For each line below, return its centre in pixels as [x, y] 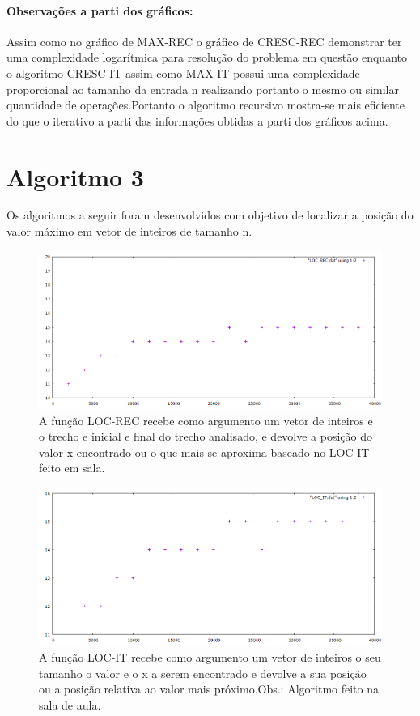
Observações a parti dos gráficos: [100, 10]
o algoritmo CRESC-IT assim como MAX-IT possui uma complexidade [183, 72]
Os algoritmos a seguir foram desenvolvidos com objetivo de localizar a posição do [210, 215]
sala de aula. [70, 704]
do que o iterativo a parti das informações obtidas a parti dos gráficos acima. [197, 120]
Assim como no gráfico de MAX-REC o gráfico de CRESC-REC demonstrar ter [204, 41]
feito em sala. [72, 468]
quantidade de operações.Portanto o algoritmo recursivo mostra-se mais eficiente [206, 105]
